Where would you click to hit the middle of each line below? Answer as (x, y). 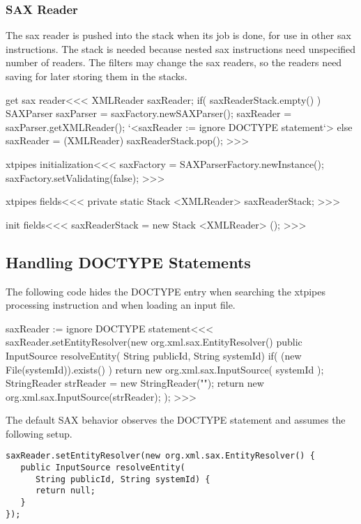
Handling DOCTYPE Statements (128, 262)
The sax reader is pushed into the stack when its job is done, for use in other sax (178, 35)
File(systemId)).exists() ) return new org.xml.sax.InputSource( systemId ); (165, 369)
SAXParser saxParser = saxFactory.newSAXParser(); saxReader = (149, 113)
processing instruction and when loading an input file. (121, 305)
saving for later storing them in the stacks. (97, 76)
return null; (65, 491)
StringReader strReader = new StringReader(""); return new (135, 383)
